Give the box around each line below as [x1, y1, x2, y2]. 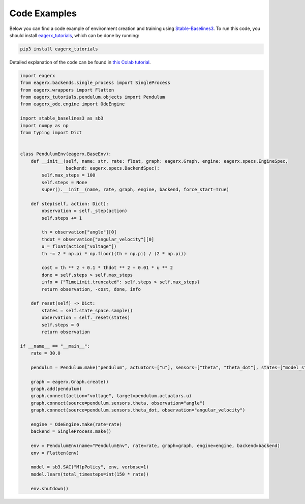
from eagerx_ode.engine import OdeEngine [20, 101, 125, 107]
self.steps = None [41, 180, 87, 185]
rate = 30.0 [30, 350, 61, 356]
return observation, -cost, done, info [41, 286, 141, 292]
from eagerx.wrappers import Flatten [20, 87, 114, 93]
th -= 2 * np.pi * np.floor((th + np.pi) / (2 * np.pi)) [41, 251, 187, 256]
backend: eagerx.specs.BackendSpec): [65, 165, 160, 171]
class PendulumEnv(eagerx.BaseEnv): [20, 151, 112, 157]
